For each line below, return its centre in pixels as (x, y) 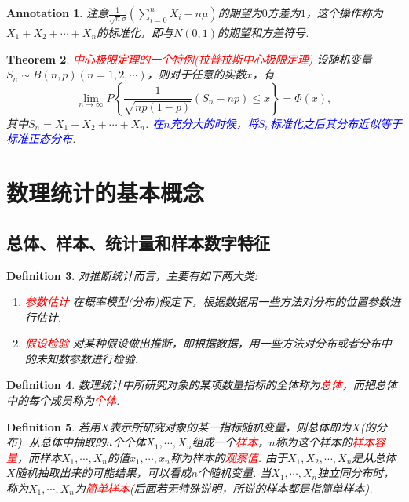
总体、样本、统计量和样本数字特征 (138, 242)
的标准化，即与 (135, 32)
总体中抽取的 (73, 442)
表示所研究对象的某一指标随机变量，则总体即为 (230, 426)
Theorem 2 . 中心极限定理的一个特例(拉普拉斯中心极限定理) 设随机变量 (189, 58)
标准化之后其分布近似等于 (336, 123)
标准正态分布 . (41, 138)
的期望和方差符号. (263, 32)
